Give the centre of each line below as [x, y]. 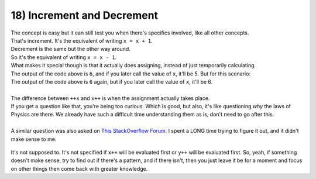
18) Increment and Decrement [84, 15]
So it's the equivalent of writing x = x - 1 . [64, 57]
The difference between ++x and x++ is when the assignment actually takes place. [110, 98]
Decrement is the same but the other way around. [71, 49]
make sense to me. [34, 139]
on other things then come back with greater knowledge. [79, 168]
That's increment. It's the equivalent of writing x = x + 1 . [82, 40]
